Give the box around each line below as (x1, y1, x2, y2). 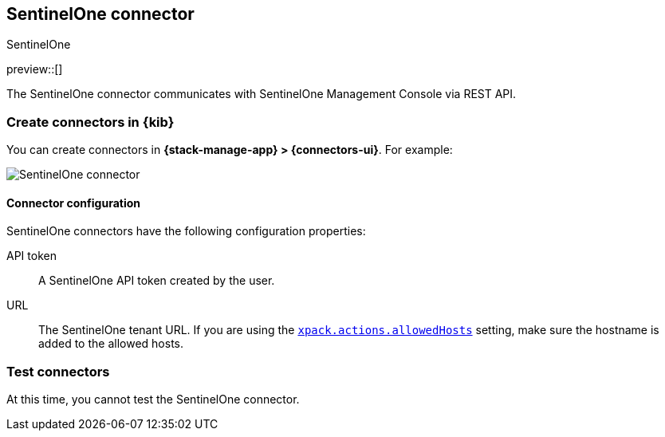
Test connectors (6, 363, 110, 380)
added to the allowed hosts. (38, 337, 183, 351)
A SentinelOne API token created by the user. (38, 274, 275, 288)
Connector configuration (6, 195, 140, 210)
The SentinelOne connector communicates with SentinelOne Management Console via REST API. (6, 87, 517, 101)
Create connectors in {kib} (6, 113, 175, 130)
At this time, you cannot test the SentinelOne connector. (6, 392, 300, 407)
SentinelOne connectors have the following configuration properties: (6, 224, 366, 238)
